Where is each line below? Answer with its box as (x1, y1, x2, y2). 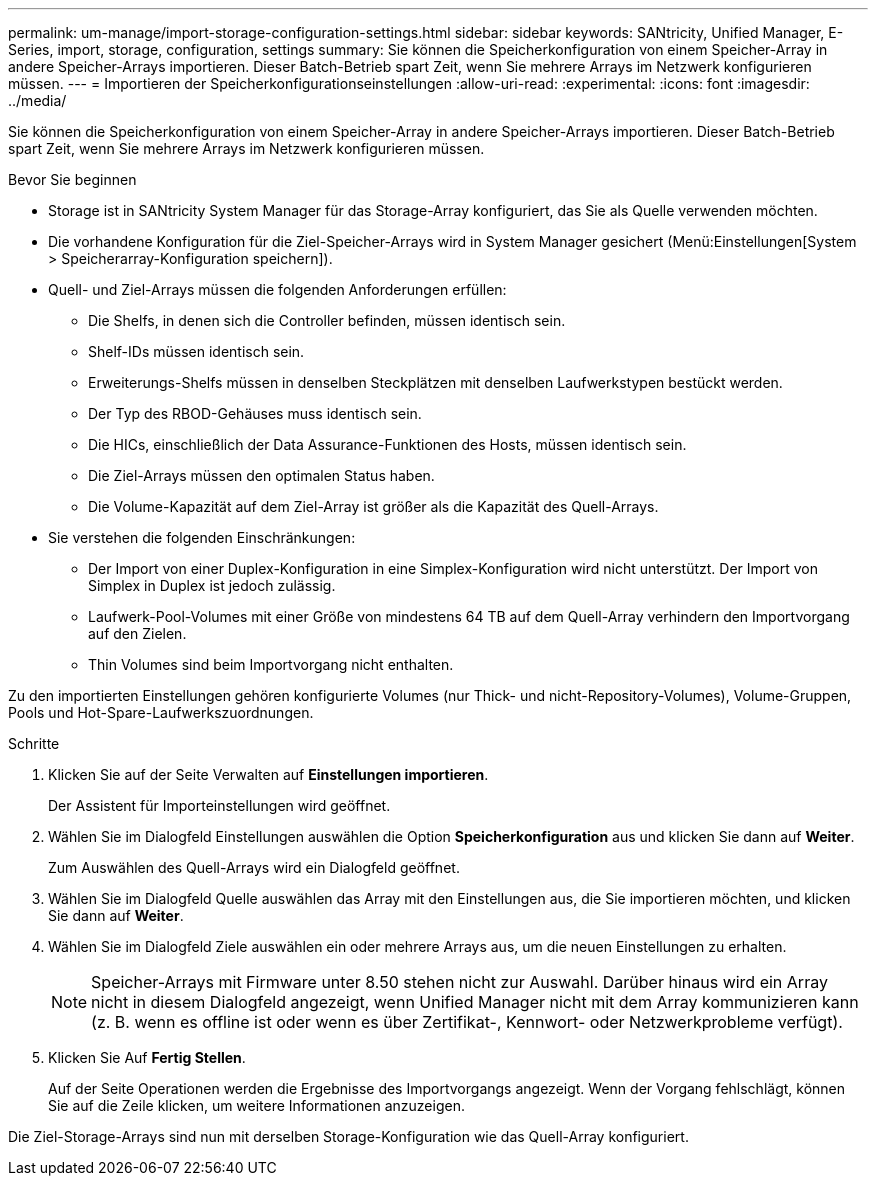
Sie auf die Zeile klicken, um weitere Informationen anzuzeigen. (48, 1097, 465, 1114)
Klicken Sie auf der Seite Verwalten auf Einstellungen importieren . (48, 766, 489, 783)
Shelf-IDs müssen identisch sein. (88, 343, 305, 360)
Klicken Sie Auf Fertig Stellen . (48, 1049, 246, 1066)
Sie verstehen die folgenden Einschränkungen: (48, 529, 356, 546)
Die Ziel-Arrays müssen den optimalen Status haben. (88, 467, 435, 484)
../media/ (8, 92, 67, 109)
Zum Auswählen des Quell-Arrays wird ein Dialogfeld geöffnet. (48, 859, 460, 876)
